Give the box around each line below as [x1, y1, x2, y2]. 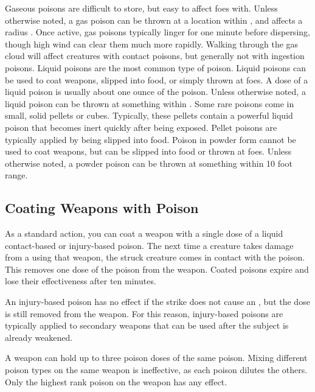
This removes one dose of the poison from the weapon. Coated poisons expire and [5, 262, 309, 275]
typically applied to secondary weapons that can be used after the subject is [5, 319, 289, 332]
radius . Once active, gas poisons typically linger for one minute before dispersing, [5, 26, 310, 38]
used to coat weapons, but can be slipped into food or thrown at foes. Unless [5, 145, 292, 158]
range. [5, 169, 28, 181]
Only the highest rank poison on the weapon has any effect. [5, 375, 227, 388]
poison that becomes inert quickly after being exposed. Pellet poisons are [5, 121, 277, 133]
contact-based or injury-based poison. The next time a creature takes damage [5, 239, 294, 251]
